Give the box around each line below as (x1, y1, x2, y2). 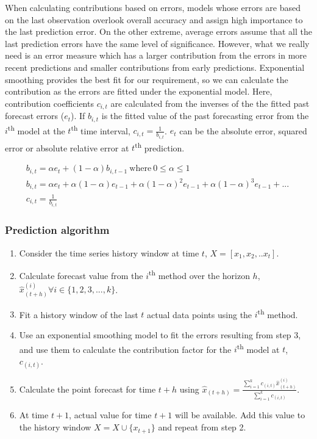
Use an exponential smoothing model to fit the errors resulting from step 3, (19, 328, 301, 341)
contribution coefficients (5, 96, 94, 109)
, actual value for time (69, 408, 152, 421)
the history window (19, 421, 91, 434)
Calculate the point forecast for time (19, 382, 156, 395)
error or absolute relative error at (5, 141, 129, 154)
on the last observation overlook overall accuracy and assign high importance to (5, 13, 303, 26)
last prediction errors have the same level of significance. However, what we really (5, 37, 310, 49)
